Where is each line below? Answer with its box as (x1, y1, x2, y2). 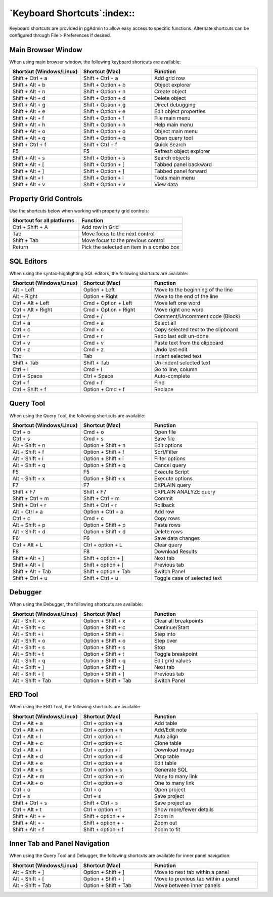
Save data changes (154, 534, 200, 541)
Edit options (154, 442, 183, 449)
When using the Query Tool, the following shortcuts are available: (9, 412, 146, 418)
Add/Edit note (154, 726, 187, 733)
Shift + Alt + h (12, 121, 45, 129)
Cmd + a (83, 319, 104, 326)
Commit (154, 495, 173, 502)
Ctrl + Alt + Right (12, 306, 53, 313)
